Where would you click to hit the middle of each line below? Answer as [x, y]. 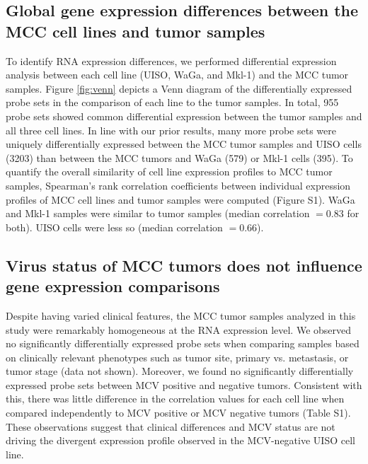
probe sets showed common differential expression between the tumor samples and [184, 116]
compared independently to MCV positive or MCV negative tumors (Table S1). [178, 413]
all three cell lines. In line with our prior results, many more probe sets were [171, 130]
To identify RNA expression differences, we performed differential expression [171, 60]
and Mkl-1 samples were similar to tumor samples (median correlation [158, 213]
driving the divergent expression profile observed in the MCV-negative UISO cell [180, 440]
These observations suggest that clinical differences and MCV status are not [171, 426]
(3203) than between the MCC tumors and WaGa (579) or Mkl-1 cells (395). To [179, 157]
